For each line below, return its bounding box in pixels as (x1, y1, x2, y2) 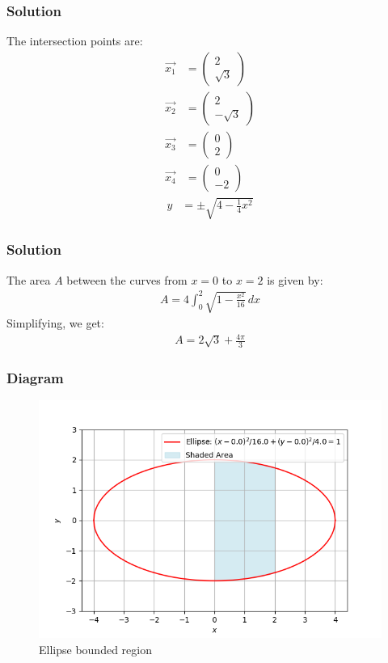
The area (6, 271, 51, 288)
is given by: (267, 271, 323, 288)
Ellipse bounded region (39, 640, 152, 657)
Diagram (6, 368, 64, 388)
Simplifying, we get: (6, 315, 104, 331)
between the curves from (66, 271, 188, 288)
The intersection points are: (6, 32, 143, 49)
